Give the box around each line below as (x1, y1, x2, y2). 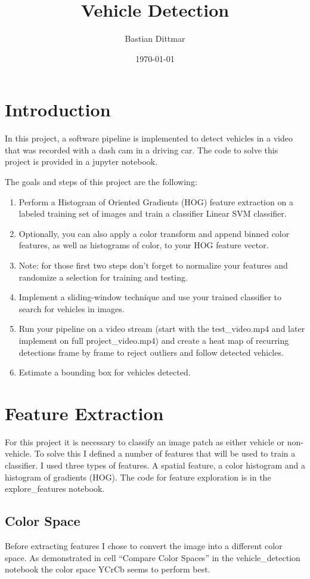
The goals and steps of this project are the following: (5, 175, 197, 188)
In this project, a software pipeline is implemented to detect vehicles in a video (5, 132, 293, 144)
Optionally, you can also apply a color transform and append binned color (18, 227, 290, 239)
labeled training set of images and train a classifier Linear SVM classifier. (18, 207, 287, 220)
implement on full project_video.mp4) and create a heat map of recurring (18, 334, 289, 346)
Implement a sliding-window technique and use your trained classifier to (18, 291, 282, 303)
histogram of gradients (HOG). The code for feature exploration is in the (5, 470, 271, 483)
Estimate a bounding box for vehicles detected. (18, 366, 191, 378)
